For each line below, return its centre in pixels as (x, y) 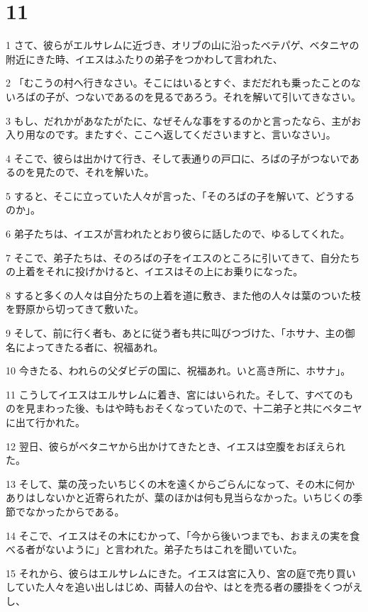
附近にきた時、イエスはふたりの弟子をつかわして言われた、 (144, 59)
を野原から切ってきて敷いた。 (75, 309)
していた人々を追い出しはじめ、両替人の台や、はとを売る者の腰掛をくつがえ (184, 587)
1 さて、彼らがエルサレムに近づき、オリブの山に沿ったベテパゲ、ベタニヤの (183, 45)
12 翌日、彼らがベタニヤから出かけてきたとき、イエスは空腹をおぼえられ (176, 446)
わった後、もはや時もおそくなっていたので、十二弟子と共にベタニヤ (203, 408)
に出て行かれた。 (45, 422)
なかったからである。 (75, 511)
